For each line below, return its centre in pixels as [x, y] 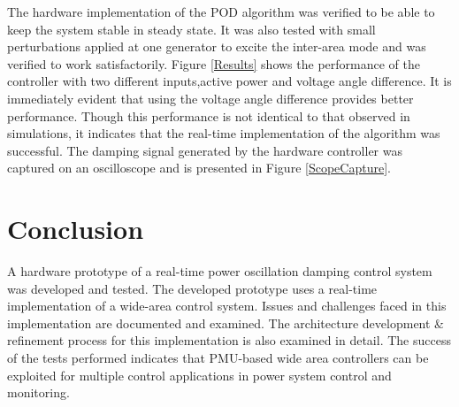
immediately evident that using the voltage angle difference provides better [210, 98]
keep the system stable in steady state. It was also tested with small [191, 29]
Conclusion [76, 229]
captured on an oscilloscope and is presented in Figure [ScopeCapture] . [199, 168]
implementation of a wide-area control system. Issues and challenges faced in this [227, 306]
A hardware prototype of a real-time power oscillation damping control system [220, 271]
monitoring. [38, 392]
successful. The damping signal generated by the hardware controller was [205, 150]
